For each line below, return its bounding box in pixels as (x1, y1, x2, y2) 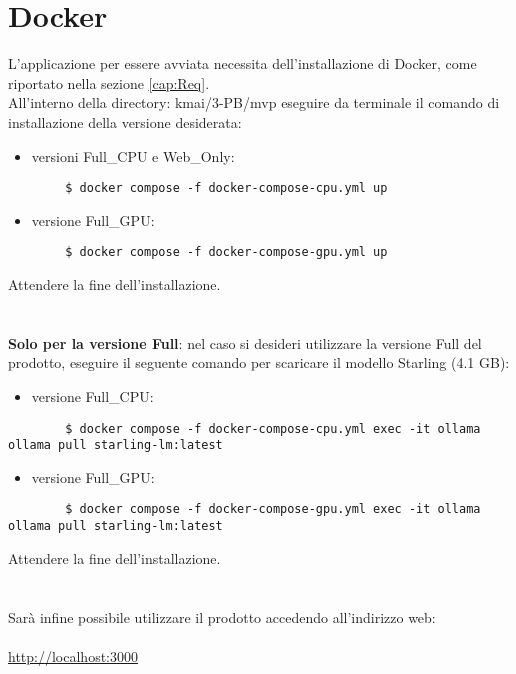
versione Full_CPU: (31, 385, 154, 406)
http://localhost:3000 (8, 645, 138, 666)
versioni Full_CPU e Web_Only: (31, 145, 235, 166)
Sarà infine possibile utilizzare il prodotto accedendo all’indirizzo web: (8, 606, 436, 627)
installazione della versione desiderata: (8, 111, 242, 132)
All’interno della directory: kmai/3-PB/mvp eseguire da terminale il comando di (8, 92, 500, 113)
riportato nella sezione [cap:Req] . (8, 72, 210, 93)
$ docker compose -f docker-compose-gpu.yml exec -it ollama (65, 502, 481, 517)
